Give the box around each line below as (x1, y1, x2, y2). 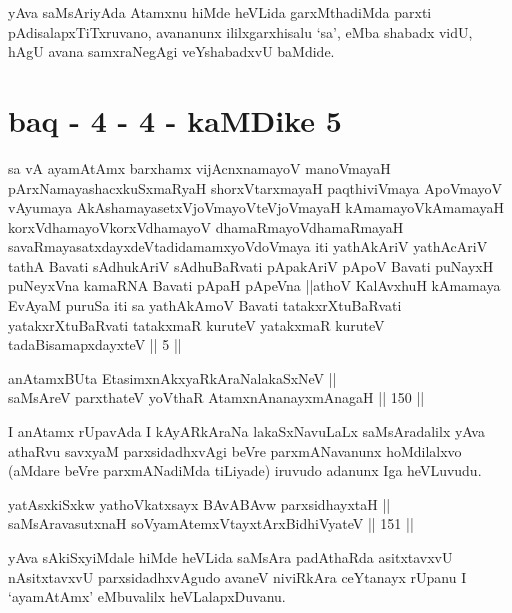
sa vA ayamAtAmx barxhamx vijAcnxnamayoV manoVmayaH (8, 157, 391, 178)
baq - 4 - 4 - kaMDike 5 (8, 99, 342, 140)
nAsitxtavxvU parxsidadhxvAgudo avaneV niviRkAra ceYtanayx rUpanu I (8, 566, 467, 587)
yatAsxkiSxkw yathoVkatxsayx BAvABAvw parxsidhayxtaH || (8, 493, 391, 514)
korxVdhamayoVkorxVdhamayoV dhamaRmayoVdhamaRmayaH (8, 216, 404, 237)
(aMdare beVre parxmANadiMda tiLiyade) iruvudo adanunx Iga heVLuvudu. (8, 460, 482, 481)
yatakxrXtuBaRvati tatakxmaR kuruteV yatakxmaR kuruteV (8, 314, 385, 335)
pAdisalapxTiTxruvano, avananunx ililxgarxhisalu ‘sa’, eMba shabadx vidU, (8, 21, 473, 42)
